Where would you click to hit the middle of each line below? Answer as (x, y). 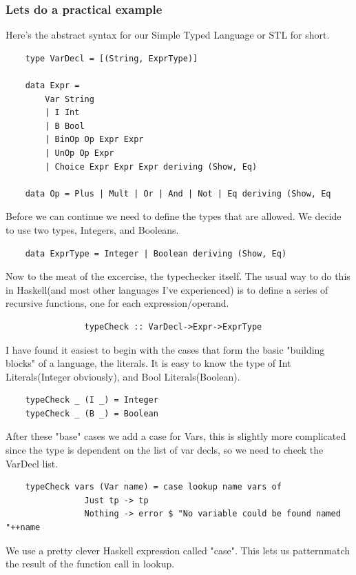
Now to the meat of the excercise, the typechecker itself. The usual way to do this (178, 276)
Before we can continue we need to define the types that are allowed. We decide (174, 216)
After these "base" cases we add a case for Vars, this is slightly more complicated (176, 436)
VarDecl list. (32, 463)
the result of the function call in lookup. (90, 564)
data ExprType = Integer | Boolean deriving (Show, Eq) (156, 253)
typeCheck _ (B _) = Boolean (92, 413)
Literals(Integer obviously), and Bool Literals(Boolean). (123, 376)
